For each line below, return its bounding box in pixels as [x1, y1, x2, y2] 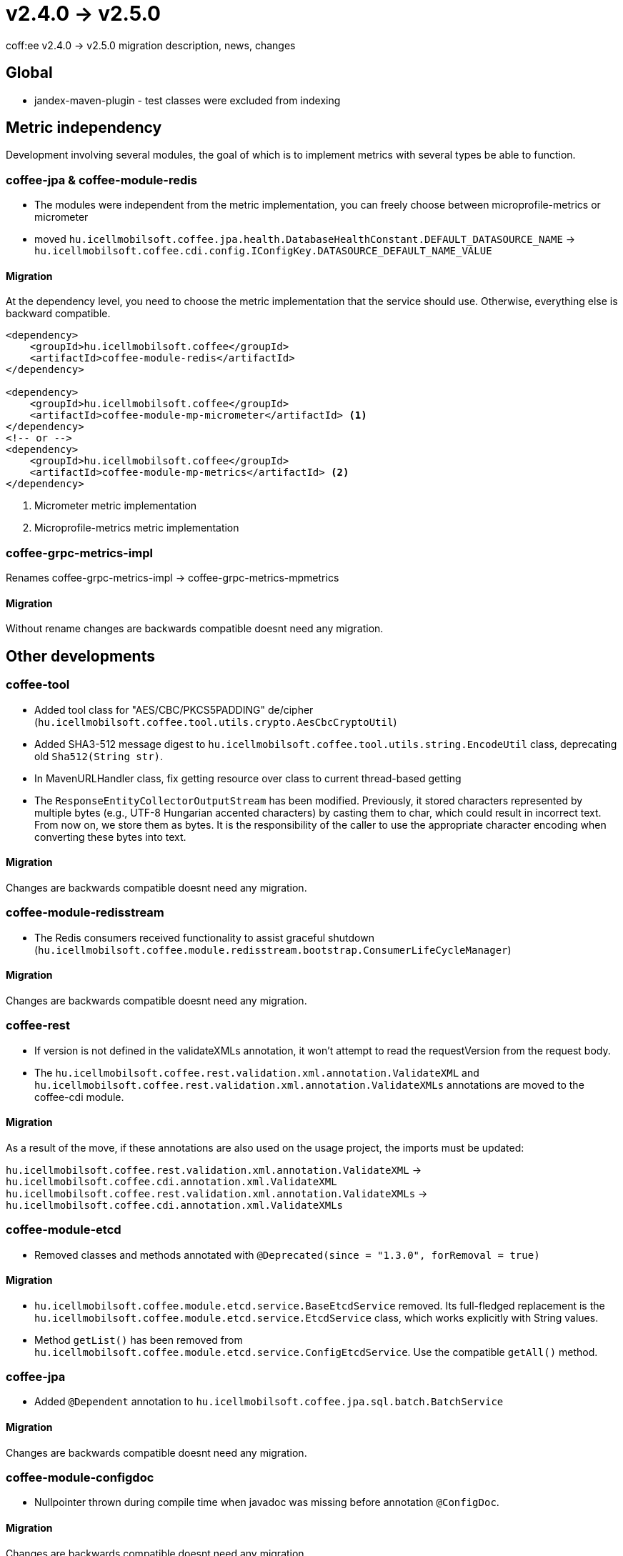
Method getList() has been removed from [34, 1333, 243, 1346]
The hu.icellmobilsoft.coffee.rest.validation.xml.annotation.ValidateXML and [34, 1066, 479, 1079]
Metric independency [6, 119, 162, 137]
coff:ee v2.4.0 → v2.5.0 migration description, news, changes [6, 39, 296, 51]
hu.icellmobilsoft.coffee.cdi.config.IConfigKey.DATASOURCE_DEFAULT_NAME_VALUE [34, 245, 492, 257]
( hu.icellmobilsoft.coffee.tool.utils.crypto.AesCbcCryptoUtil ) [34, 715, 397, 728]
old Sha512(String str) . [34, 749, 164, 762]
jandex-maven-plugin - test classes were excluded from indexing [34, 94, 341, 106]
